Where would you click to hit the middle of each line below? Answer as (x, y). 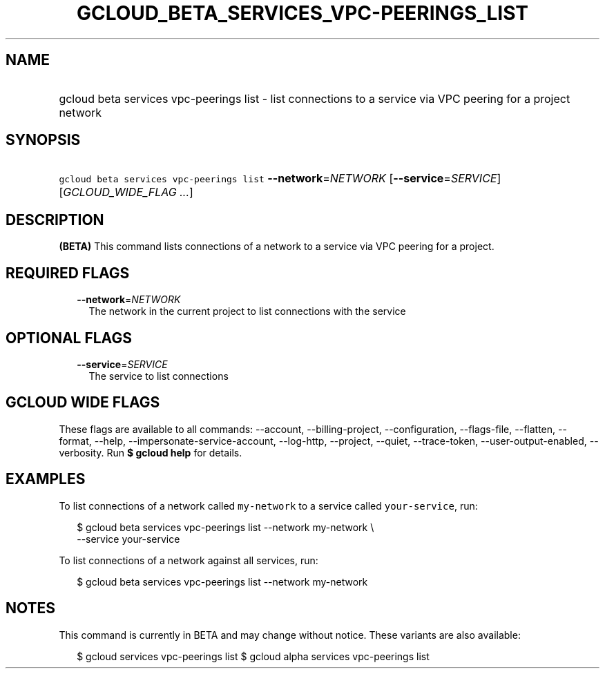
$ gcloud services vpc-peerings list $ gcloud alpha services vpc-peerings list (253, 656)
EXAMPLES (46, 479)
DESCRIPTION (55, 220)
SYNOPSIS (43, 140)
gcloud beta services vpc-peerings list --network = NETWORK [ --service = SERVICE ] (280, 179)
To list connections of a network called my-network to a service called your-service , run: (268, 505)
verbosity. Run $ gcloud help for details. (151, 452)
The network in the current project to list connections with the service (247, 311)
